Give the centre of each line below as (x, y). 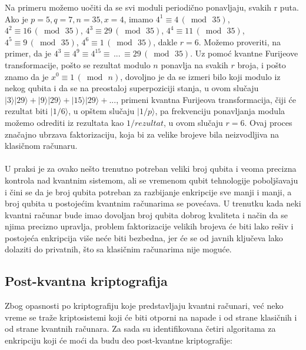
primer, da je (28, 53)
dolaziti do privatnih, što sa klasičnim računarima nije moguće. (118, 249)
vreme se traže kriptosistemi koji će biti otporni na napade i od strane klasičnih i (151, 317)
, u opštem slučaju (102, 111)
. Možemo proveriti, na (240, 41)
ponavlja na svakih (194, 64)
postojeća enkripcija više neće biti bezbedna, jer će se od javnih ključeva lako (144, 237)
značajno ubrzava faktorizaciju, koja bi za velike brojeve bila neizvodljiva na (142, 134)
